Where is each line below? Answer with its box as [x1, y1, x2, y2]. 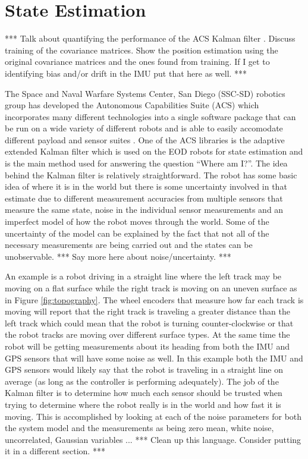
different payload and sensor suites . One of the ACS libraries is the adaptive [5, 133, 285, 146]
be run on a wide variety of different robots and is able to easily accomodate [5, 122, 283, 134]
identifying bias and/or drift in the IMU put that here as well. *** [5, 67, 247, 79]
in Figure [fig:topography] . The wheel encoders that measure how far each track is [5, 293, 304, 306]
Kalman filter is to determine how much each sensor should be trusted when [5, 386, 282, 399]
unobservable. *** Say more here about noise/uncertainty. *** [5, 250, 231, 262]
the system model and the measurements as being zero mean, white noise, [5, 422, 274, 434]
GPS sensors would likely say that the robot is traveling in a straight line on [5, 363, 283, 376]
